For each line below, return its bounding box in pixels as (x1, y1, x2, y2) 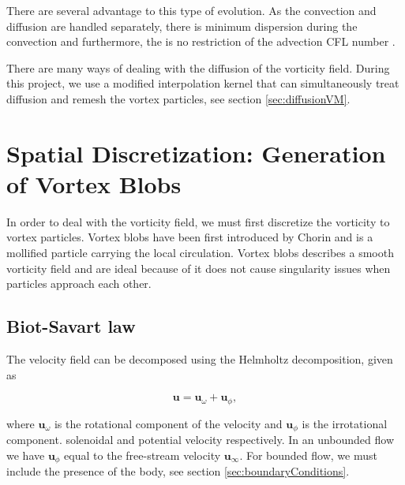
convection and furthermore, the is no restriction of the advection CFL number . (6, 33, 396, 50)
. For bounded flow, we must (239, 446, 377, 463)
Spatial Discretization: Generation (6, 136, 386, 169)
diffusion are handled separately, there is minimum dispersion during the (6, 17, 358, 34)
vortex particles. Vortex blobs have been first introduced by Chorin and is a (6, 229, 373, 245)
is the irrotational (302, 415, 388, 431)
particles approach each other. (6, 275, 152, 292)
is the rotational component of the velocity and (54, 415, 283, 431)
